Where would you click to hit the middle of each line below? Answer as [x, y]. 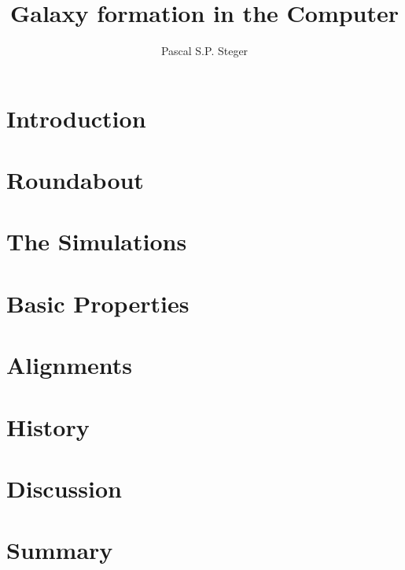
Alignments [69, 365]
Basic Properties [98, 303]
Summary [60, 550]
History [48, 426]
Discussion [64, 488]
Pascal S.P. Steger [204, 51]
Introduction [76, 118]
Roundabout [75, 180]
